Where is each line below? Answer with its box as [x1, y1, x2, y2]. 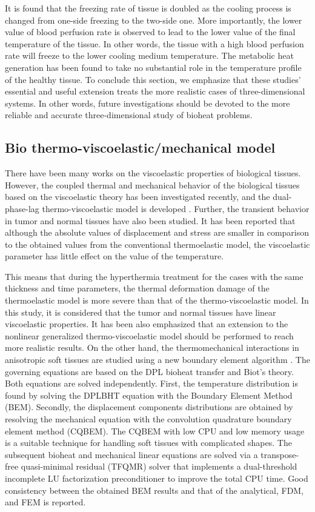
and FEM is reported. [5, 496, 86, 508]
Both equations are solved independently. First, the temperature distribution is [5, 377, 299, 390]
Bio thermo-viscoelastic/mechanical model [5, 138, 276, 157]
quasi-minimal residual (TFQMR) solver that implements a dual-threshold [21, 460, 297, 473]
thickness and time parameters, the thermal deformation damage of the [5, 282, 270, 294]
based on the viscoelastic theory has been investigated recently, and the [5, 190, 270, 203]
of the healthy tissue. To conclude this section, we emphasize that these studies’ [5, 73, 301, 85]
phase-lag [5, 202, 39, 214]
